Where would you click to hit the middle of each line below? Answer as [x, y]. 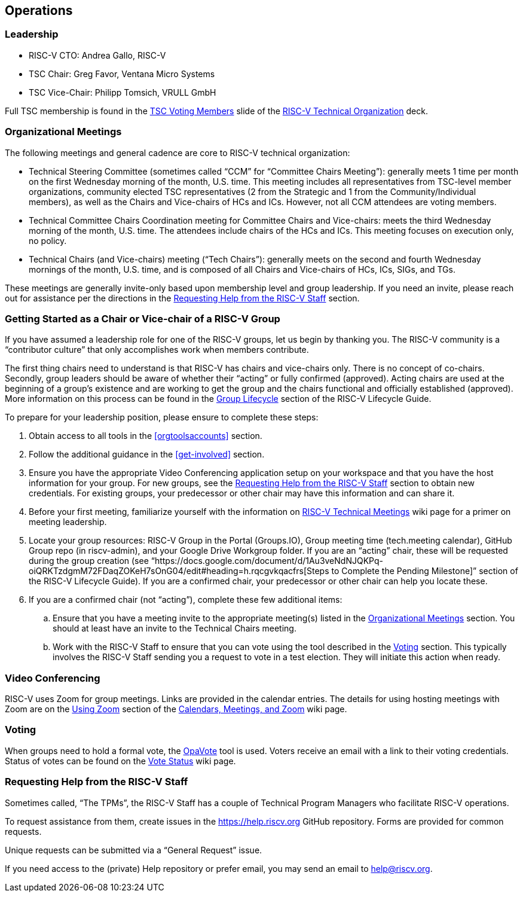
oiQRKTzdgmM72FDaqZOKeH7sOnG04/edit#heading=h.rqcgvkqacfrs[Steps [179, 571]
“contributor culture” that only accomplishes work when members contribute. [157, 350]
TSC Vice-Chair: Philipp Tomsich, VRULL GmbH [123, 92]
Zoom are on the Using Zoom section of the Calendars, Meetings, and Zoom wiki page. [176, 709]
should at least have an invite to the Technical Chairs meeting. [175, 628]
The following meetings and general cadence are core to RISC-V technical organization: [178, 152]
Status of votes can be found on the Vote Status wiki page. [120, 761]
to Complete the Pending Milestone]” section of [425, 571]
